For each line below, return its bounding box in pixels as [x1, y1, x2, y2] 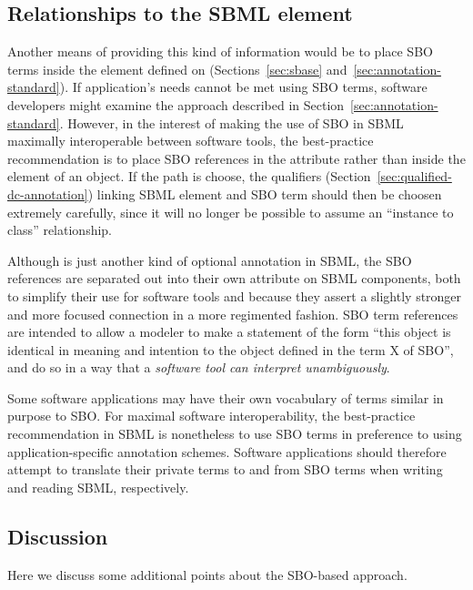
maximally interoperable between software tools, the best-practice [7, 131, 374, 150]
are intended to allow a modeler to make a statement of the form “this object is [7, 322, 451, 341]
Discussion [7, 522, 108, 550]
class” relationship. [7, 220, 112, 239]
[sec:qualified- [377, 167, 452, 186]
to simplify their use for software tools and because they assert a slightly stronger [7, 286, 462, 305]
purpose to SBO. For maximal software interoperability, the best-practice [7, 406, 416, 425]
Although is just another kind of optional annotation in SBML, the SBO [7, 250, 412, 270]
